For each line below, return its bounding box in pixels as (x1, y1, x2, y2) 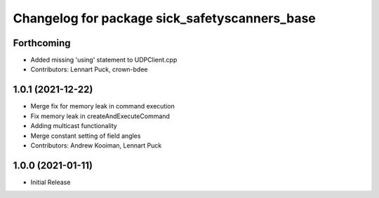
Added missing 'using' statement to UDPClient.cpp (30, 56, 178, 64)
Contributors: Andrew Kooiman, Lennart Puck (30, 141, 162, 150)
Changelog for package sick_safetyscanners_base (13, 10, 316, 26)
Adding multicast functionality (30, 122, 117, 130)
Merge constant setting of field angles (30, 132, 141, 140)
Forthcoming (13, 37, 71, 49)
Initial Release (30, 178, 71, 186)
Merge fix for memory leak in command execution (30, 102, 175, 111)
